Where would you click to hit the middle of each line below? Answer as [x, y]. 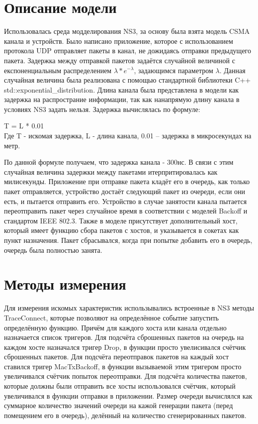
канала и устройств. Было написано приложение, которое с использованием [119, 41]
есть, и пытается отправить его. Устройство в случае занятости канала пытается [126, 201]
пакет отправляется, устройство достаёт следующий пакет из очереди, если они [125, 191]
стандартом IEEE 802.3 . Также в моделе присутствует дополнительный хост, [121, 220]
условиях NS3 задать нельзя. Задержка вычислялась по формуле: [102, 109]
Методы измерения [65, 284]
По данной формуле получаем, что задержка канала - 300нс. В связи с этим [119, 162]
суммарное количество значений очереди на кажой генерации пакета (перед [119, 405]
